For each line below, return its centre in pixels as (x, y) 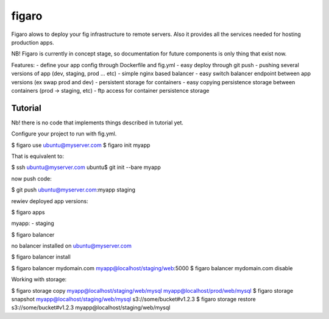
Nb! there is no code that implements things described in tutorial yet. (97, 123)
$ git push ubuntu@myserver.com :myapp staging (73, 190)
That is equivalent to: (37, 156)
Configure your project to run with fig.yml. (64, 134)
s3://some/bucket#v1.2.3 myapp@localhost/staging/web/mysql (91, 307)
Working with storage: (39, 279)
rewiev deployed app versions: (50, 201)
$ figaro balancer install (41, 257)
